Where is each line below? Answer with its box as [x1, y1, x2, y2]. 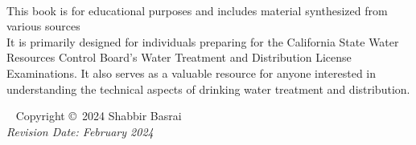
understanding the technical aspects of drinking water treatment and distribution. [6, 80, 410, 97]
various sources [6, 18, 80, 34]
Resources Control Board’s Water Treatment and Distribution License [6, 49, 352, 66]
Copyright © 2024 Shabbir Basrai [15, 107, 182, 124]
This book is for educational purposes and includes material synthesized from [6, 2, 388, 18]
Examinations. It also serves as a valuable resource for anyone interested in [6, 64, 377, 81]
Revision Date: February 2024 [6, 123, 154, 139]
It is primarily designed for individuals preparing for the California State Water [6, 33, 399, 50]
